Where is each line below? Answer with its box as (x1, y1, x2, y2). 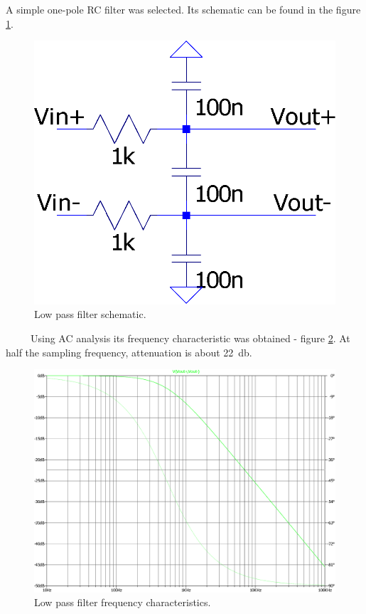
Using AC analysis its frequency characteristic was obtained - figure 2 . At (30, 330, 350, 345)
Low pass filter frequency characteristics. (34, 595, 211, 610)
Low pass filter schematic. (34, 307, 146, 322)
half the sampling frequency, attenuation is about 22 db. (6, 344, 252, 359)
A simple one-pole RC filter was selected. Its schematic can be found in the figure (6, 2, 361, 16)
